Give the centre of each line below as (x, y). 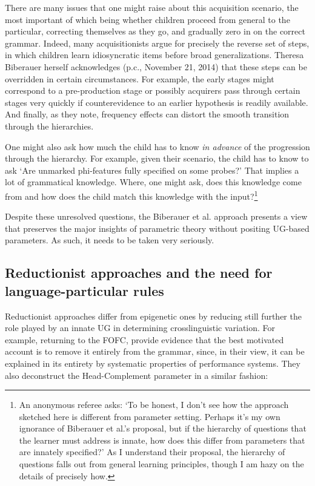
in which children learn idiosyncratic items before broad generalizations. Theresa (154, 55)
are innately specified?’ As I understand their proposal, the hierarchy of (152, 452)
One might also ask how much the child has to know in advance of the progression (157, 146)
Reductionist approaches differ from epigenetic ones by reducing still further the (153, 316)
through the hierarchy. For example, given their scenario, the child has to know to (157, 158)
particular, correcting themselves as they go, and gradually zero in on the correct (155, 31)
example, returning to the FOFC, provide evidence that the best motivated (144, 339)
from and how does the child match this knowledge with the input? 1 (131, 195)
